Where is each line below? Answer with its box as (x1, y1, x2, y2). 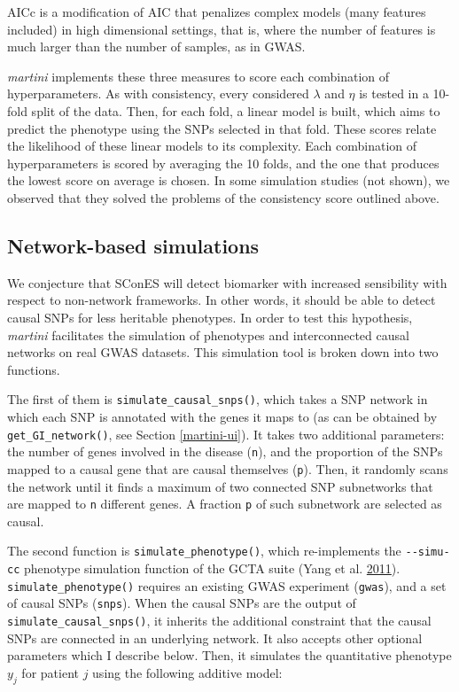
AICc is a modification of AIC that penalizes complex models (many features (7, 3, 426, 20)
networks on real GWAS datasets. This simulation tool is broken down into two (7, 343, 439, 362)
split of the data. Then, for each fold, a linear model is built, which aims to (31, 101, 440, 120)
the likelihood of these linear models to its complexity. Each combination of (7, 136, 417, 155)
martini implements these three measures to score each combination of (7, 66, 390, 85)
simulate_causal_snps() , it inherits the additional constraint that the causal (7, 610, 432, 629)
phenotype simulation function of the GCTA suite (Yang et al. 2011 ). (23, 559, 401, 578)
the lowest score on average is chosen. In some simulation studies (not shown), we (7, 171, 450, 190)
